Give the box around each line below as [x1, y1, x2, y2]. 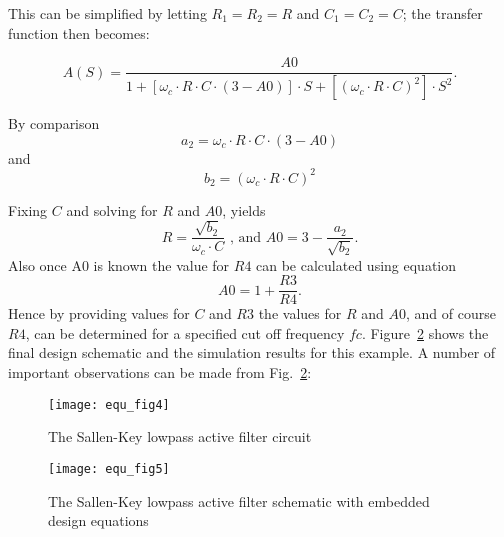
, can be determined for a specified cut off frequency [25, 322, 345, 343]
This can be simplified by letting [8, 3, 207, 23]
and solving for [66, 199, 158, 220]
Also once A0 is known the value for [8, 254, 230, 275]
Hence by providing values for [8, 303, 190, 324]
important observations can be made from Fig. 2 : [8, 362, 312, 383]
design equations [48, 510, 149, 531]
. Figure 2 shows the [361, 322, 489, 343]
